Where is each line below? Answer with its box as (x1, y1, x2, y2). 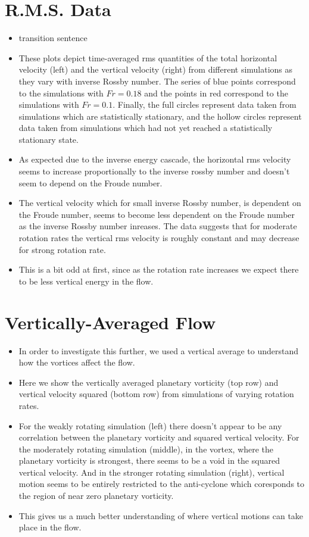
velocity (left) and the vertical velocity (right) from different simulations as (18, 63, 293, 76)
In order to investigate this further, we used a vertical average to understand (18, 344, 298, 357)
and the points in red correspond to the (144, 86, 288, 99)
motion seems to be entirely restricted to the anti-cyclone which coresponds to (18, 477, 305, 490)
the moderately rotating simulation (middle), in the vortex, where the (18, 442, 274, 455)
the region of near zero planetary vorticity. (18, 489, 174, 502)
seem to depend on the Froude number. (18, 176, 163, 189)
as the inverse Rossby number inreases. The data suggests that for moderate (18, 220, 297, 232)
